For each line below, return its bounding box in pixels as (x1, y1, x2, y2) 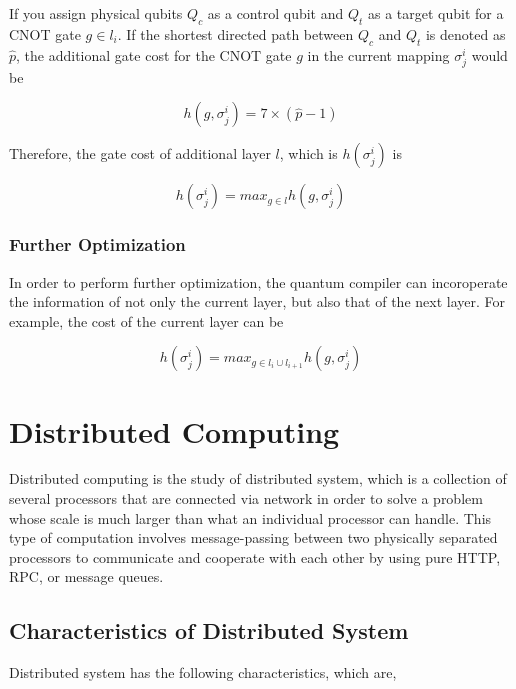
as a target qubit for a (368, 3, 504, 23)
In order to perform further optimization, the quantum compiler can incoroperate (9, 271, 508, 292)
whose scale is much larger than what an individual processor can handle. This (9, 507, 492, 528)
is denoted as (425, 23, 506, 44)
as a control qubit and (207, 3, 344, 23)
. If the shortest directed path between (117, 23, 354, 44)
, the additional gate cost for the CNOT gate (16, 44, 292, 65)
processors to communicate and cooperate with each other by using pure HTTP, (9, 546, 501, 567)
